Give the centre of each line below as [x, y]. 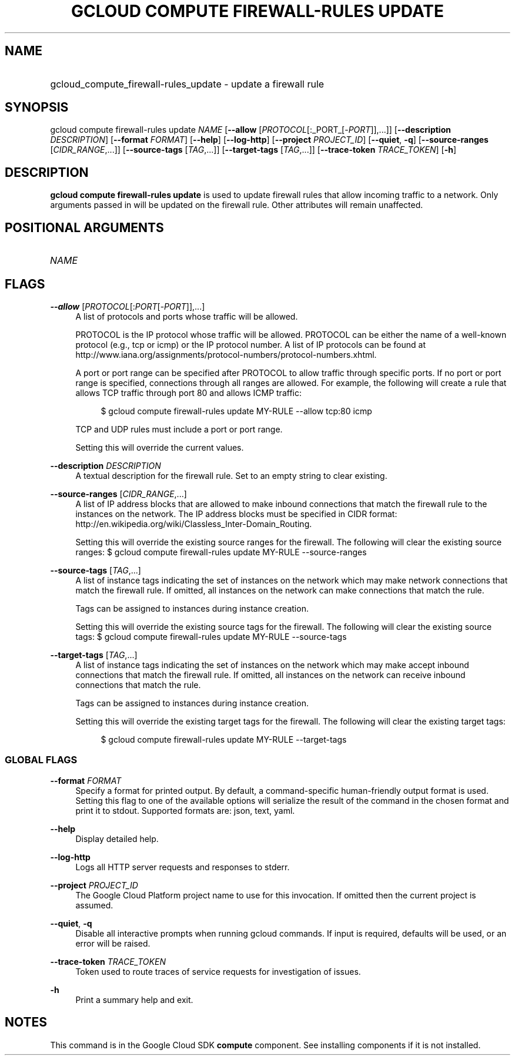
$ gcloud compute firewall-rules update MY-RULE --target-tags [224, 739]
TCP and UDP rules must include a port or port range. [179, 429]
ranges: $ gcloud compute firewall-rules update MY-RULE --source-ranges [221, 552]
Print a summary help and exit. [134, 999]
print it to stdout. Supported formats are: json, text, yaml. [185, 810]
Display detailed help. [117, 838]
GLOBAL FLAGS [41, 760]
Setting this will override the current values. [160, 447]
